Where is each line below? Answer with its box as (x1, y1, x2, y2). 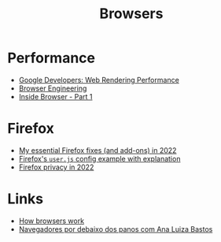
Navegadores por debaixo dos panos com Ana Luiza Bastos (18, 224, 213, 233)
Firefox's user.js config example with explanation (18, 154, 181, 163)
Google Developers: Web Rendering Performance (18, 75, 180, 84)
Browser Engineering (18, 84, 87, 93)
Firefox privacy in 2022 (18, 162, 94, 172)
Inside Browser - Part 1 (18, 91, 93, 101)
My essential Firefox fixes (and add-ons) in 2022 (18, 145, 177, 155)
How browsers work (18, 216, 84, 225)
